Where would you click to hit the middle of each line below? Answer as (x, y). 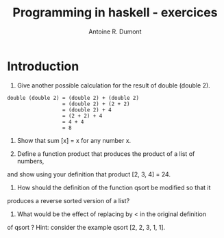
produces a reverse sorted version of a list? (69, 200)
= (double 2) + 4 (87, 110)
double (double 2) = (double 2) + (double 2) (73, 98)
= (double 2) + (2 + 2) (96, 104)
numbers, (30, 161)
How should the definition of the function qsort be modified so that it (114, 187)
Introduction (43, 66)
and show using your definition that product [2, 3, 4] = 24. (89, 174)
